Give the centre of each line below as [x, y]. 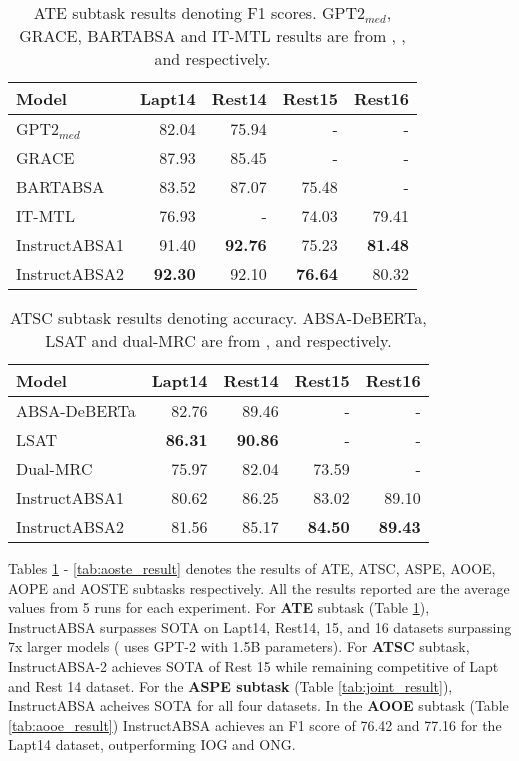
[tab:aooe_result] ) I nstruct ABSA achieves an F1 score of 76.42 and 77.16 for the [255, 724]
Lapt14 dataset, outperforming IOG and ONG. [152, 744]
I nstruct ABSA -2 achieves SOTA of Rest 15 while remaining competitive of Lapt [253, 665]
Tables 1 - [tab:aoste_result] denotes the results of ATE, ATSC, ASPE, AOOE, [252, 568]
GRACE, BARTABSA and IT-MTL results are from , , [212, 35]
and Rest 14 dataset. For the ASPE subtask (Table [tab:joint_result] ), [230, 685]
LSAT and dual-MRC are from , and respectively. [218, 340]
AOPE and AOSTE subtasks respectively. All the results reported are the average [259, 587]
